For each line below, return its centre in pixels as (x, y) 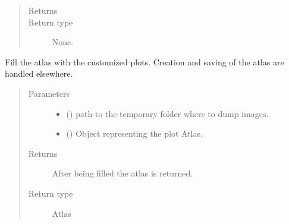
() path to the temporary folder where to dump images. (167, 113)
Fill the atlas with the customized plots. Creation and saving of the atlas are (144, 61)
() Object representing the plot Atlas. (134, 133)
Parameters (49, 93)
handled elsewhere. (39, 73)
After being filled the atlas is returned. (122, 173)
